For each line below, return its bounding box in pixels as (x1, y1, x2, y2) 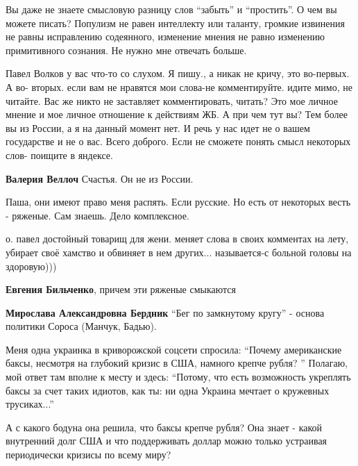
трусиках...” (6, 397, 54, 411)
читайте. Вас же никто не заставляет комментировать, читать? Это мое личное (6, 93, 338, 108)
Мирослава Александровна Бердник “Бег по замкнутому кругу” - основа (6, 305, 325, 319)
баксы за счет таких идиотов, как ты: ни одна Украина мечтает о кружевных (6, 383, 330, 397)
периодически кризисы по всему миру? (6, 447, 171, 462)
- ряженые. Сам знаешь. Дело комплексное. (6, 208, 189, 222)
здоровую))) (6, 258, 57, 273)
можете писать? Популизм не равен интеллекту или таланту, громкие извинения (6, 15, 345, 30)
